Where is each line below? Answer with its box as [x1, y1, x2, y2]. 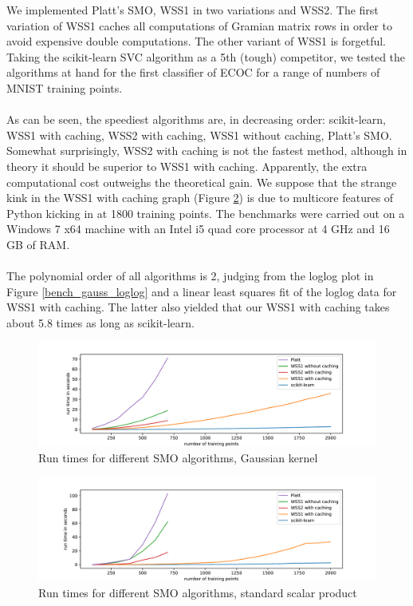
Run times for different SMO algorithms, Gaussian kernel [38, 449, 318, 465]
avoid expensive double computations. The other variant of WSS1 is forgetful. [6, 33, 386, 50]
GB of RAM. [6, 236, 70, 252]
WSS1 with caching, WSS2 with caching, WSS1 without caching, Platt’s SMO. [6, 126, 392, 143]
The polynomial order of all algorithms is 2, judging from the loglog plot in [6, 267, 374, 284]
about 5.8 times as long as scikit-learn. [6, 314, 195, 331]
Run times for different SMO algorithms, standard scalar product [38, 584, 357, 600]
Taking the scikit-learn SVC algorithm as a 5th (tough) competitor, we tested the [6, 48, 406, 65]
